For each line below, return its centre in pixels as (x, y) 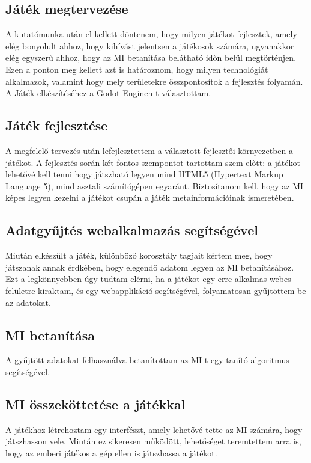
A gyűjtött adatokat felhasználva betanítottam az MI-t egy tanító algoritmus (147, 360)
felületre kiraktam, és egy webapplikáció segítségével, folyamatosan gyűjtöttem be (156, 290)
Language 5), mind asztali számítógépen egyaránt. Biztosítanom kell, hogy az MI (155, 186)
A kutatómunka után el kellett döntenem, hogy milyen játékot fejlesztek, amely (151, 34)
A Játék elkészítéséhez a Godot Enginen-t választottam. (108, 93)
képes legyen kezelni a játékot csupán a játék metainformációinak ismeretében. (150, 198)
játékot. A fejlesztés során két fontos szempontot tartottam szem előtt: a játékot (153, 162)
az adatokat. (28, 302)
